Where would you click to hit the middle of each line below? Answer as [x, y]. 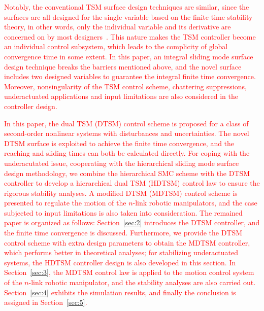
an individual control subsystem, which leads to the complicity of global [116, 46]
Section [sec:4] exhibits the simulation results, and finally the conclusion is [120, 292]
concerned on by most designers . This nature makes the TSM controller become [130, 36]
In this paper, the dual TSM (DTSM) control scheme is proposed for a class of [126, 123]
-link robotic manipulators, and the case [195, 203]
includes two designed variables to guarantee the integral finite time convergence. [130, 76]
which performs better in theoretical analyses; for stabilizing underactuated [121, 252]
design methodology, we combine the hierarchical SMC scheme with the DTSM [127, 173]
